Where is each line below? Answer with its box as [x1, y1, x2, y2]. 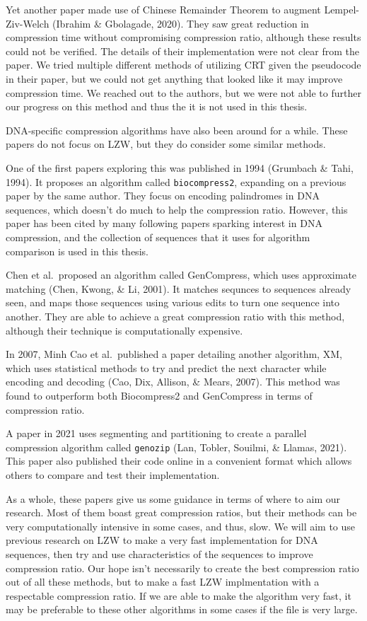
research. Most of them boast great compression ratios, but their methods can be [6, 505, 357, 520]
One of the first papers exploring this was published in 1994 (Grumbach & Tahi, [6, 160, 354, 175]
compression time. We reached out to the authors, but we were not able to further [6, 85, 361, 100]
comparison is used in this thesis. [6, 243, 148, 258]
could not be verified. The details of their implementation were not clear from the [6, 43, 359, 58]
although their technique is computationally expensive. [6, 323, 243, 337]
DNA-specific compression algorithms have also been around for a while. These [6, 122, 348, 137]
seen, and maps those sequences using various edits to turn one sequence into [6, 295, 340, 310]
